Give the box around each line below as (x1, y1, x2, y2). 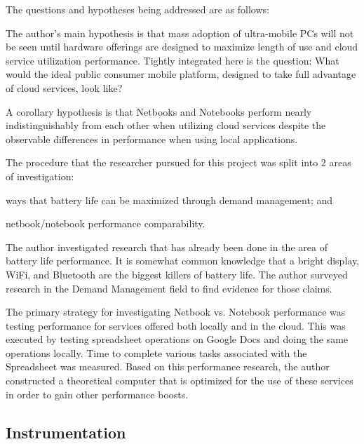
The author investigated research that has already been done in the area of (6, 239, 328, 254)
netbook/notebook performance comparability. (6, 216, 205, 231)
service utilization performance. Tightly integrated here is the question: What (6, 53, 339, 67)
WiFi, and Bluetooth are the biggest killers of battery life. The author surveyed (6, 267, 348, 281)
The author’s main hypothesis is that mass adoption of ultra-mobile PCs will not (6, 25, 354, 40)
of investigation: (6, 168, 74, 183)
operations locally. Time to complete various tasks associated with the (6, 345, 307, 360)
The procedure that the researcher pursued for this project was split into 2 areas (6, 155, 351, 170)
